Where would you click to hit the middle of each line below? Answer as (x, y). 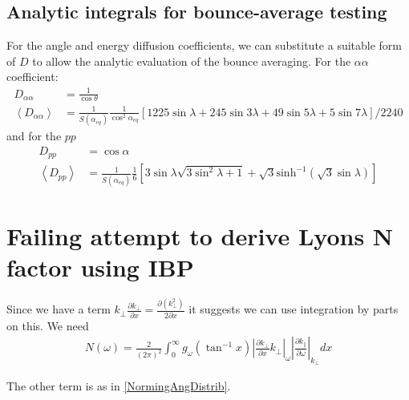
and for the (34, 136)
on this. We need (48, 325)
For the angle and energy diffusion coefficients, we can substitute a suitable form (204, 45)
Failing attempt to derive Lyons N (200, 235)
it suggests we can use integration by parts (294, 309)
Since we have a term (59, 309)
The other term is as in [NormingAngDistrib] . (119, 386)
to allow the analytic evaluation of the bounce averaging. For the (192, 61)
